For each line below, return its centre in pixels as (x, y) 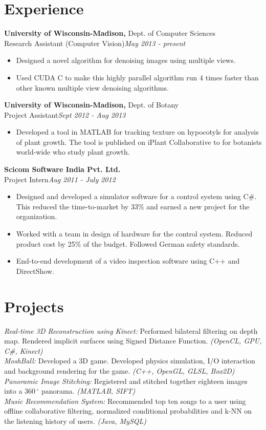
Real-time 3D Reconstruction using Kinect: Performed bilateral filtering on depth (131, 330)
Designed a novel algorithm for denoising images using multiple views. (126, 60)
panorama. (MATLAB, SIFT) (88, 391)
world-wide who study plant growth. (73, 152)
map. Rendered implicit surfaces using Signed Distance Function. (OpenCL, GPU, (133, 341)
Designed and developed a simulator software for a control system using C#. (136, 196)
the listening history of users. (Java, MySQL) (75, 421)
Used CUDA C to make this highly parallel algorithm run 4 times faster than (137, 77)
